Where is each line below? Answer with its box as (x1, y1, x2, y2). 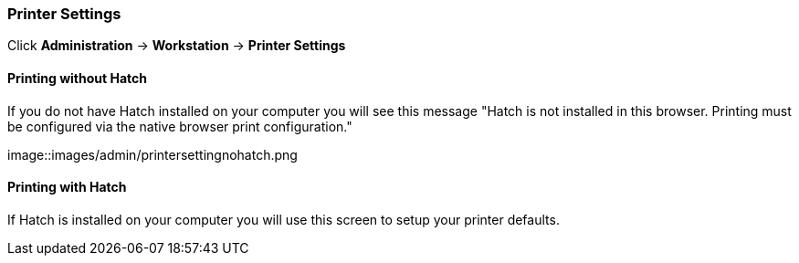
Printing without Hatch (7, 69, 147, 86)
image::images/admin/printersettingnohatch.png (7, 146, 298, 163)
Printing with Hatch (7, 179, 127, 195)
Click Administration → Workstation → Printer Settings (7, 37, 346, 54)
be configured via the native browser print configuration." (7, 118, 352, 134)
